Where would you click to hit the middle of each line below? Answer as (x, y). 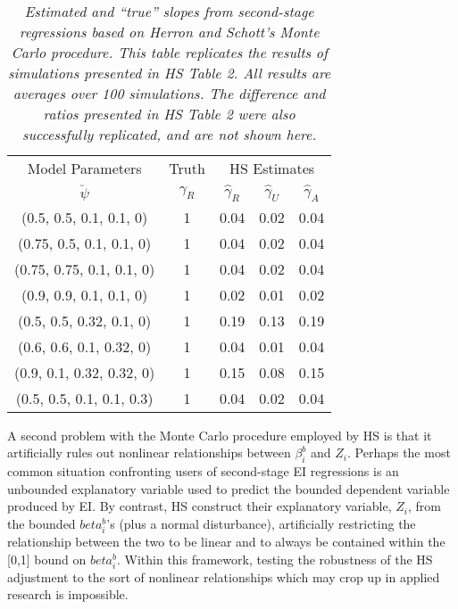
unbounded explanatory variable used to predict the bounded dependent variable (229, 488)
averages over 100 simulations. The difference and (169, 93)
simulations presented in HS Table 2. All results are (170, 73)
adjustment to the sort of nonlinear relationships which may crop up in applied (224, 576)
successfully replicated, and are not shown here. (169, 134)
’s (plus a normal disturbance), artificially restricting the (261, 523)
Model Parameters (84, 168)
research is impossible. (68, 594)
